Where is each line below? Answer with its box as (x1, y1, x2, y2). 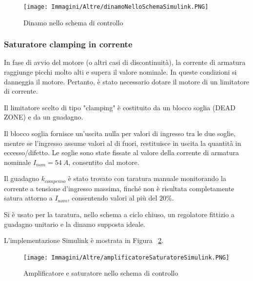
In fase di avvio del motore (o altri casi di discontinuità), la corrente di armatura (4, 57, 246, 67)
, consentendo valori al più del (67, 193, 157, 203)
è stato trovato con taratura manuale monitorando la (68, 173, 226, 183)
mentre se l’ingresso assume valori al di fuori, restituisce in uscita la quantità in (4, 138, 241, 148)
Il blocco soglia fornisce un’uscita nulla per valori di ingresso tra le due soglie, (4, 128, 236, 139)
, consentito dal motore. (68, 157, 139, 167)
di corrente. (4, 86, 38, 96)
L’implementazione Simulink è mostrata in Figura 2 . (4, 235, 164, 245)
